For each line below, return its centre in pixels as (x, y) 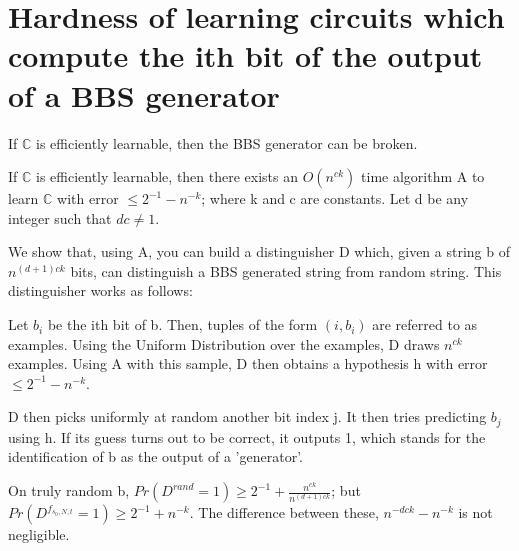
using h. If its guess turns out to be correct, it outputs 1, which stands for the (247, 436)
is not (475, 512)
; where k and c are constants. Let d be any (335, 198)
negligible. (39, 534)
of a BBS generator (144, 94)
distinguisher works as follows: (100, 290)
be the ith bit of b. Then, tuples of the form (182, 324)
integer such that (60, 217)
